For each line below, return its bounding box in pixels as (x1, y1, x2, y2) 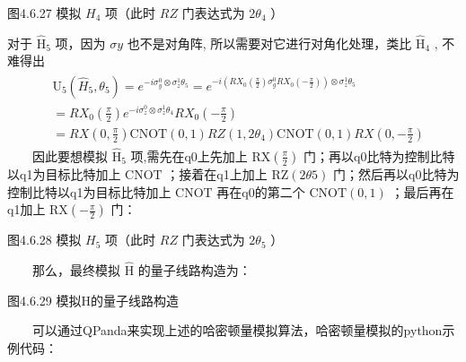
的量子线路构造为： (137, 260, 251, 279)
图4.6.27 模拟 (7, 4, 82, 22)
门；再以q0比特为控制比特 (303, 146, 455, 165)
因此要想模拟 (32, 146, 108, 165)
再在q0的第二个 (216, 182, 305, 201)
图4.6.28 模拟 (7, 230, 82, 249)
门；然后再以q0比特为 (332, 164, 460, 183)
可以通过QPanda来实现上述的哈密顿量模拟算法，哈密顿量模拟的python (32, 321, 443, 340)
